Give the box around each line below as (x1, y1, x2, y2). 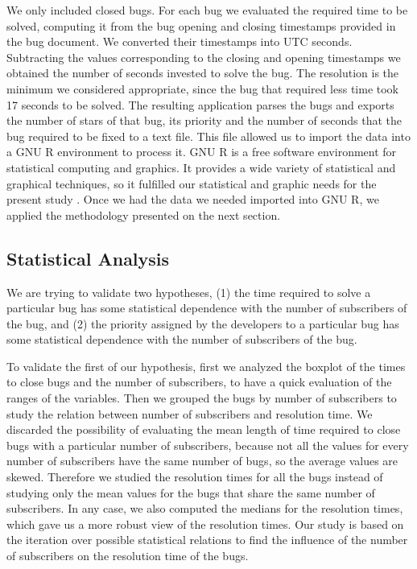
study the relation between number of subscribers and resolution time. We (6, 405, 373, 422)
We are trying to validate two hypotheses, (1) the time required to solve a (6, 283, 371, 300)
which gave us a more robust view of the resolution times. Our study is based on (6, 515, 404, 532)
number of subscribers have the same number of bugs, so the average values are (6, 452, 398, 469)
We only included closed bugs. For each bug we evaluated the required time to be (6, 2, 408, 18)
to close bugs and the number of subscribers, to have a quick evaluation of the (6, 373, 392, 390)
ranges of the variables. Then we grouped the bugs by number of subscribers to (6, 390, 397, 406)
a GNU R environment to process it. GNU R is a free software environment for (6, 143, 397, 160)
